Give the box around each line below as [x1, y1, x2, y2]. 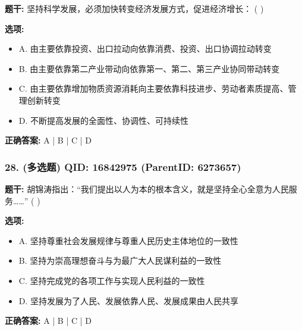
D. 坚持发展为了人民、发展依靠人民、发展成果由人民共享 [18, 294, 239, 307]
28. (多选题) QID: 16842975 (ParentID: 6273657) [5, 159, 241, 174]
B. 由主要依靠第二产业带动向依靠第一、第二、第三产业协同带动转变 [18, 62, 280, 74]
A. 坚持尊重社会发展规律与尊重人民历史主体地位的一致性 [18, 234, 238, 246]
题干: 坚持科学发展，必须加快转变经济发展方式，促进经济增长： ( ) [5, 2, 264, 14]
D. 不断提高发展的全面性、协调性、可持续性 [18, 114, 189, 126]
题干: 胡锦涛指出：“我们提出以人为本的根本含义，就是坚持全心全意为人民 [5, 182, 289, 195]
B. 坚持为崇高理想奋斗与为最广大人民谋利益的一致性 [18, 254, 222, 267]
